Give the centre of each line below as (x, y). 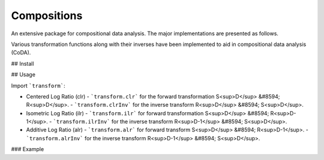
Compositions (47, 16)
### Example (28, 149)
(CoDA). (21, 53)
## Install (22, 63)
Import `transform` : (38, 85)
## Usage (23, 75)
